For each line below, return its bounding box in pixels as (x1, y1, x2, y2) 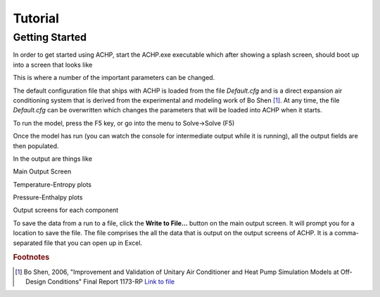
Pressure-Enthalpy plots (13, 193, 83, 202)
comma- (334, 229, 359, 237)
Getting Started (13, 31, 87, 44)
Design (25, 277, 46, 286)
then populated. (13, 141, 59, 150)
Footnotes (13, 253, 50, 263)
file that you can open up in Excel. (44, 239, 143, 247)
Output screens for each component (13, 206, 119, 214)
